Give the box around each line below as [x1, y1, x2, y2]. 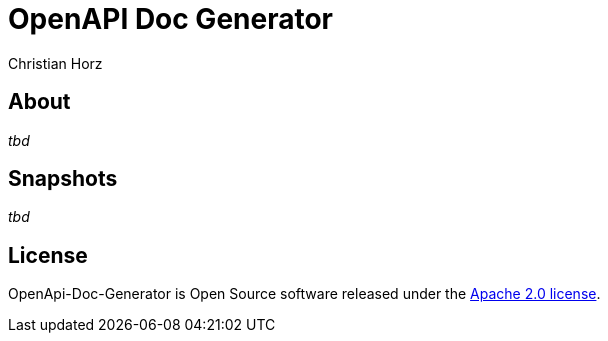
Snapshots [8, 166, 118, 192]
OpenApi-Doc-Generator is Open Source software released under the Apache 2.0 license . [8, 285, 601, 303]
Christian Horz [8, 54, 103, 72]
